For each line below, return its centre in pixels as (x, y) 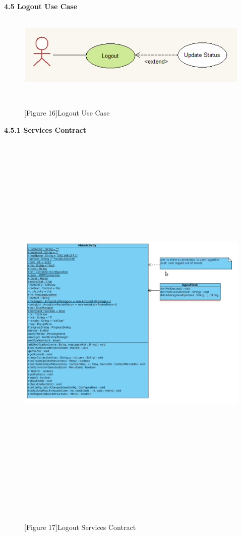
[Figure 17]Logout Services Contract (80, 527)
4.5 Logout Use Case (41, 6)
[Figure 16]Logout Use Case (67, 112)
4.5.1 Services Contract (45, 129)
